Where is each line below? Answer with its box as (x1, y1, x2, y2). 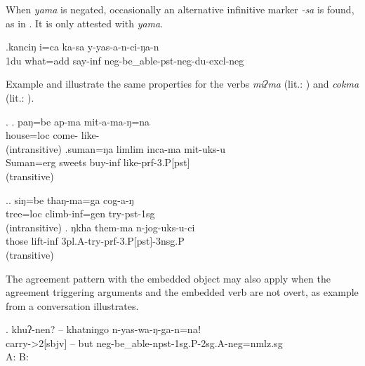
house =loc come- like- (6, 128, 100, 142)
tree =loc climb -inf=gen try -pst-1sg (6, 206, 155, 221)
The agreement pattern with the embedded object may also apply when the (6, 271, 331, 285)
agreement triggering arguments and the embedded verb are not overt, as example (6, 285, 359, 299)
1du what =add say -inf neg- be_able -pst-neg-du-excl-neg (6, 53, 244, 67)
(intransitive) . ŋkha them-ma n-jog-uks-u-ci (6, 219, 195, 234)
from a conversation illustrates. (6, 298, 139, 313)
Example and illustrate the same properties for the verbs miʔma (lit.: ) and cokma (6, 76, 359, 91)
